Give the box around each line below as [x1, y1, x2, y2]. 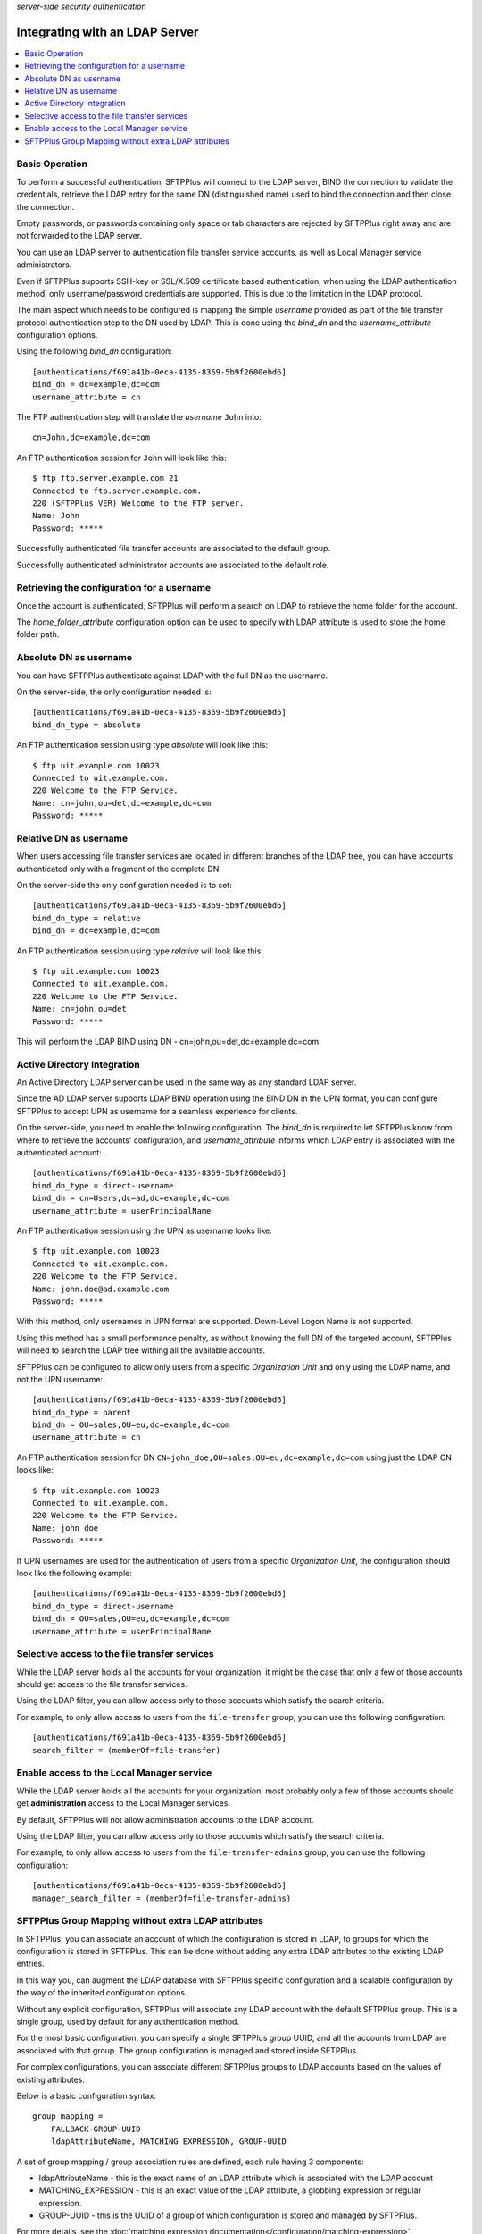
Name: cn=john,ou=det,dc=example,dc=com [32, 798, 212, 808]
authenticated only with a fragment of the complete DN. [16, 863, 222, 874]
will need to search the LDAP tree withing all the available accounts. [16, 1345, 266, 1356]
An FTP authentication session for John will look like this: [16, 452, 227, 463]
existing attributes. [16, 2074, 85, 2085]
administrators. [16, 259, 72, 270]
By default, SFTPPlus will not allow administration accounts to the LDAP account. [16, 1814, 314, 1825]
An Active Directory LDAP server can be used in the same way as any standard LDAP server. [16, 1077, 357, 1088]
